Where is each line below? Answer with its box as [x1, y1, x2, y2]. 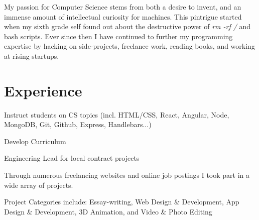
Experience [4, 80, 82, 100]
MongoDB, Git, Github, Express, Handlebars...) [4, 119, 152, 130]
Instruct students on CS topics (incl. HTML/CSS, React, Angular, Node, [4, 109, 229, 120]
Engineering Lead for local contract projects [4, 153, 140, 163]
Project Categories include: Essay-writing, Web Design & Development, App [4, 196, 239, 207]
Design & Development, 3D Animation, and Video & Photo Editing [4, 206, 212, 216]
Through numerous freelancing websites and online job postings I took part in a [4, 170, 250, 180]
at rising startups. [4, 50, 59, 61]
